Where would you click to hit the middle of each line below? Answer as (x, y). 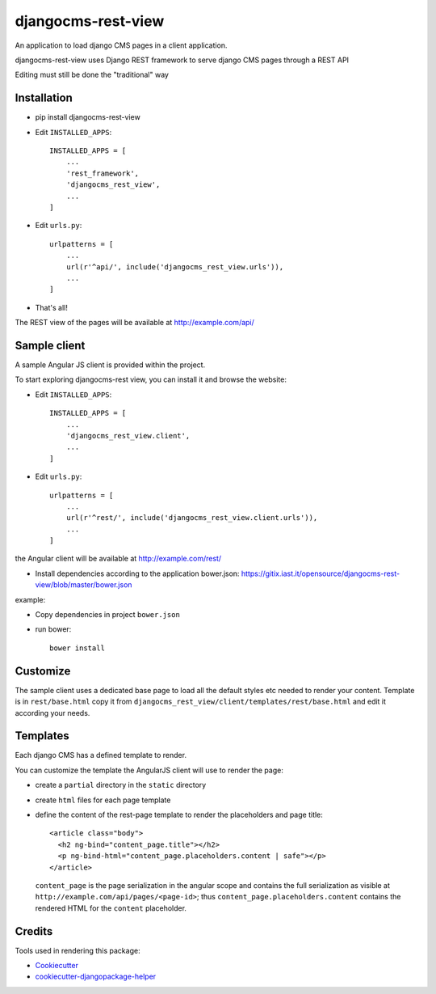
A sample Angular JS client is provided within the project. (110, 365)
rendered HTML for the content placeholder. (111, 908)
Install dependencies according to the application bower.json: (137, 573)
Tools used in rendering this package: (78, 950)
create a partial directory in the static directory (121, 785)
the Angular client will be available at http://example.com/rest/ (118, 559)
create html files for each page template (103, 800)
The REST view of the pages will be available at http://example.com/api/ (134, 323)
